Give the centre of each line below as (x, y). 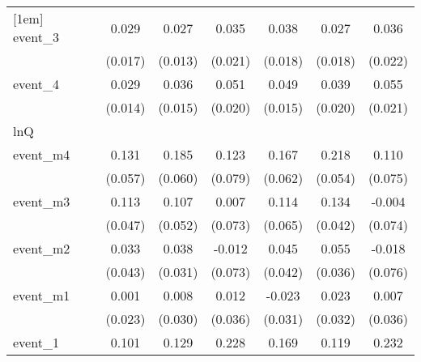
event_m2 (42, 248)
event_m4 (42, 154)
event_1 (36, 342)
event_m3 (42, 201)
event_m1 (42, 295)
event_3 (36, 37)
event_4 (36, 84)
